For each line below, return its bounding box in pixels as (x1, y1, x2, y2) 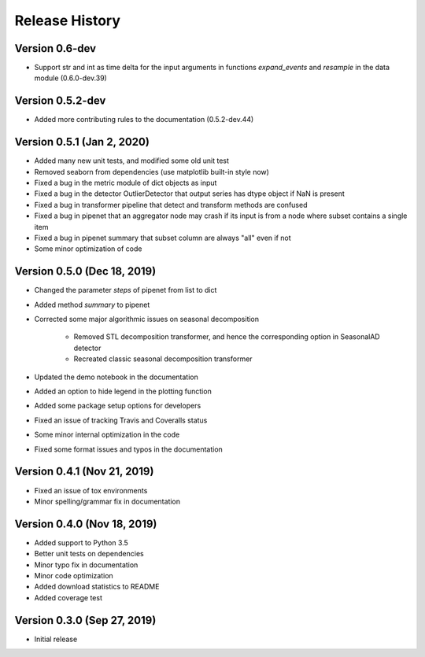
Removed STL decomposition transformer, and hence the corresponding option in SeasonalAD (73, 332, 381, 341)
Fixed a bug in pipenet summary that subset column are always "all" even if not (34, 233, 291, 242)
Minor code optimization (34, 570, 113, 580)
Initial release (34, 634, 78, 644)
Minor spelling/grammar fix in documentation (34, 496, 181, 506)
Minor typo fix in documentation (34, 559, 139, 570)
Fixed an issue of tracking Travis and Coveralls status (34, 415, 208, 425)
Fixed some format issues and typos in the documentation (34, 445, 224, 454)
